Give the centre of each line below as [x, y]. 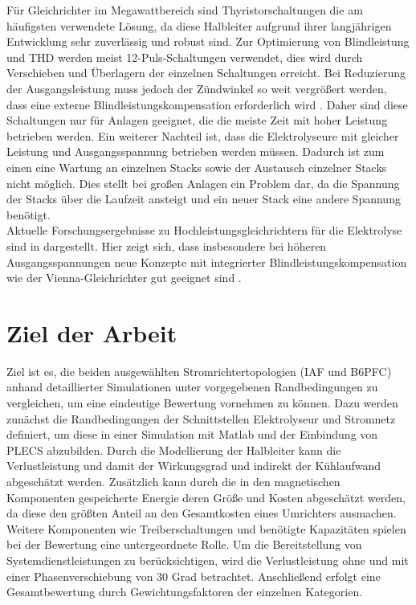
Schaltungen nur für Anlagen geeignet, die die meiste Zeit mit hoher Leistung [197, 120]
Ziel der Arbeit [92, 332]
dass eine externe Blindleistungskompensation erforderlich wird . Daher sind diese [207, 104]
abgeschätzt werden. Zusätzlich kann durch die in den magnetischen [173, 481]
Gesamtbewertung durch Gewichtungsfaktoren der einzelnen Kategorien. [185, 592]
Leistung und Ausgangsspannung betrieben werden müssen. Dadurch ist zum [196, 151]
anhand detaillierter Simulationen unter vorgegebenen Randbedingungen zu [192, 387]
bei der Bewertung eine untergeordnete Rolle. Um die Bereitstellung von [184, 544]
